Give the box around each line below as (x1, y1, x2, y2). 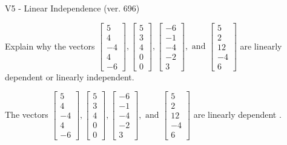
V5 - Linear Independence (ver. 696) (5, 2, 140, 14)
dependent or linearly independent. (5, 70, 134, 83)
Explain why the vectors (5, 39, 95, 52)
